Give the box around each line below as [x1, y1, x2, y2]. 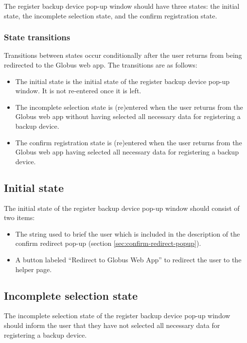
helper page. [15, 264, 52, 274]
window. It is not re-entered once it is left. [15, 86, 141, 96]
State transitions [4, 31, 71, 43]
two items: [4, 212, 35, 223]
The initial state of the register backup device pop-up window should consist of [4, 203, 240, 213]
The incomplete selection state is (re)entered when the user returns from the [15, 102, 243, 112]
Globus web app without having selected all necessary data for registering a [15, 111, 241, 121]
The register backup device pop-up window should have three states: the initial [4, 1, 240, 11]
